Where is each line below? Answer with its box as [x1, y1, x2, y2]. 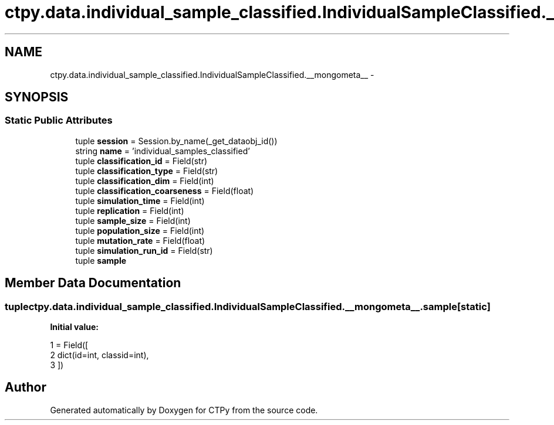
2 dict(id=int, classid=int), [50, 350, 149, 361]
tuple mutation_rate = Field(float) [75, 235, 205, 246]
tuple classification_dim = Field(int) [75, 175, 214, 186]
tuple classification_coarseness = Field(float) [75, 185, 254, 196]
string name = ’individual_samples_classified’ [75, 145, 250, 156]
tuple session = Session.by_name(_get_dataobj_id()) [75, 135, 278, 146]
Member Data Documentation [5, 276, 181, 291]
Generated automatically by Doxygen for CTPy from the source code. [50, 404, 318, 415]
